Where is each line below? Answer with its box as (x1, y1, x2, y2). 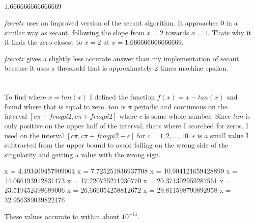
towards (166, 27, 189, 37)
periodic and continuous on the (134, 101, 227, 111)
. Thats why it (207, 27, 251, 37)
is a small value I (197, 130, 249, 140)
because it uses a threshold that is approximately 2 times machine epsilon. (4, 63, 228, 73)
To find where (4, 92, 46, 102)
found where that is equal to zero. (4, 101, 107, 111)
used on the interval (4, 130, 64, 140)
